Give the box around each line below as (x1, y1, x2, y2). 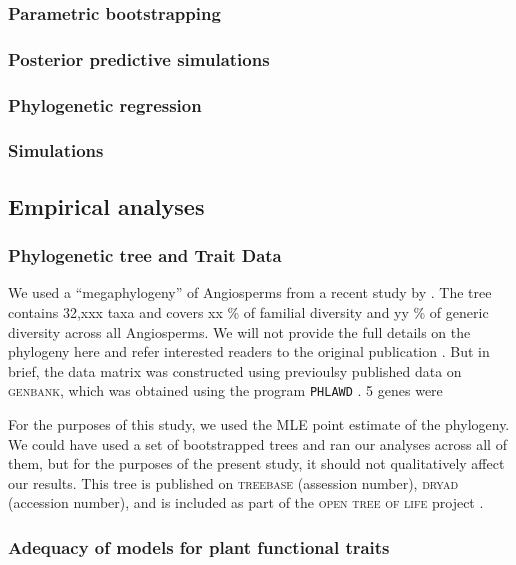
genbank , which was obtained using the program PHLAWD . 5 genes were (8, 380, 443, 401)
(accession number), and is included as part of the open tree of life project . (8, 492, 484, 513)
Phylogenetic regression (8, 92, 202, 117)
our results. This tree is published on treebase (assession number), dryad (8, 472, 459, 493)
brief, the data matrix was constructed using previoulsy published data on (8, 360, 462, 381)
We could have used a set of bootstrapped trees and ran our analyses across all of (8, 433, 507, 454)
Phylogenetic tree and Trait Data (8, 243, 282, 268)
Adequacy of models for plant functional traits (8, 534, 390, 559)
